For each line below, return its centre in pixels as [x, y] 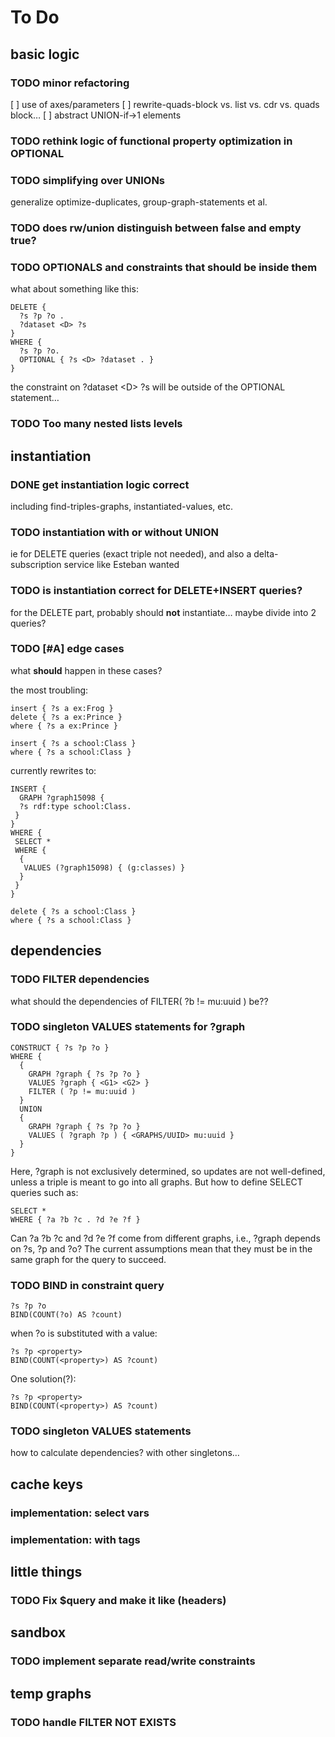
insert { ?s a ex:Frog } [62, 708]
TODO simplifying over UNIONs [88, 180]
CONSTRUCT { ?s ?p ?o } [60, 1047]
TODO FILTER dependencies [80, 979]
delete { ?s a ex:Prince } [66, 717]
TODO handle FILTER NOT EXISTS [93, 1722]
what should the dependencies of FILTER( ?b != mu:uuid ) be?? [139, 1001]
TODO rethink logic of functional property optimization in [151, 141]
